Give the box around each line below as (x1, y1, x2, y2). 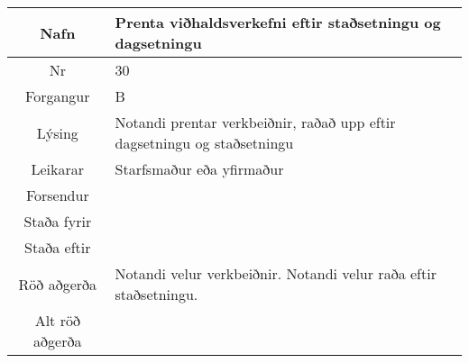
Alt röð (34, 310, 80, 331)
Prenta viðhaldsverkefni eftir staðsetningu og (115, 12, 441, 32)
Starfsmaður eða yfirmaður (115, 159, 284, 179)
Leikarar (31, 159, 85, 179)
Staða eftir (24, 237, 91, 258)
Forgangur (25, 86, 90, 106)
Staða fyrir (23, 211, 92, 231)
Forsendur (25, 185, 89, 205)
